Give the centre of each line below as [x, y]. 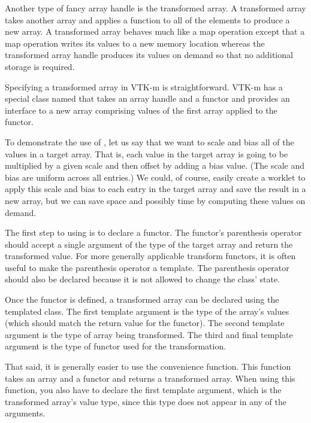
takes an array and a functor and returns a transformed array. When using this [150, 378]
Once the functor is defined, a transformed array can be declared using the [142, 299]
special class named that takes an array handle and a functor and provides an [147, 98]
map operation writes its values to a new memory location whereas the [135, 43]
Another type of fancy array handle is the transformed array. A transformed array [155, 8]
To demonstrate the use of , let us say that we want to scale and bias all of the [150, 141]
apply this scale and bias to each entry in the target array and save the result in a [155, 189]
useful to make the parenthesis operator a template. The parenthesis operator [147, 267]
